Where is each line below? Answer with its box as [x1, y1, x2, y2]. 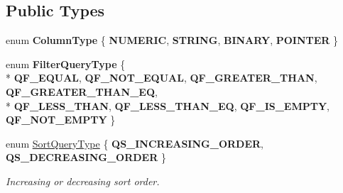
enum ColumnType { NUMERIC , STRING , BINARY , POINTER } [6, 33, 339, 48]
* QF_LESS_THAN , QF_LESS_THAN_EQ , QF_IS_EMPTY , [6, 98, 330, 113]
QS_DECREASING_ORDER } [6, 150, 166, 165]
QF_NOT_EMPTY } [6, 112, 116, 127]
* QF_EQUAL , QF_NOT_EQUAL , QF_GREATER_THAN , [6, 70, 317, 85]
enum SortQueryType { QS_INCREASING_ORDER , [6, 136, 263, 150]
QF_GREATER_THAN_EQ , [6, 84, 158, 99]
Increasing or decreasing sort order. [6, 173, 160, 188]
